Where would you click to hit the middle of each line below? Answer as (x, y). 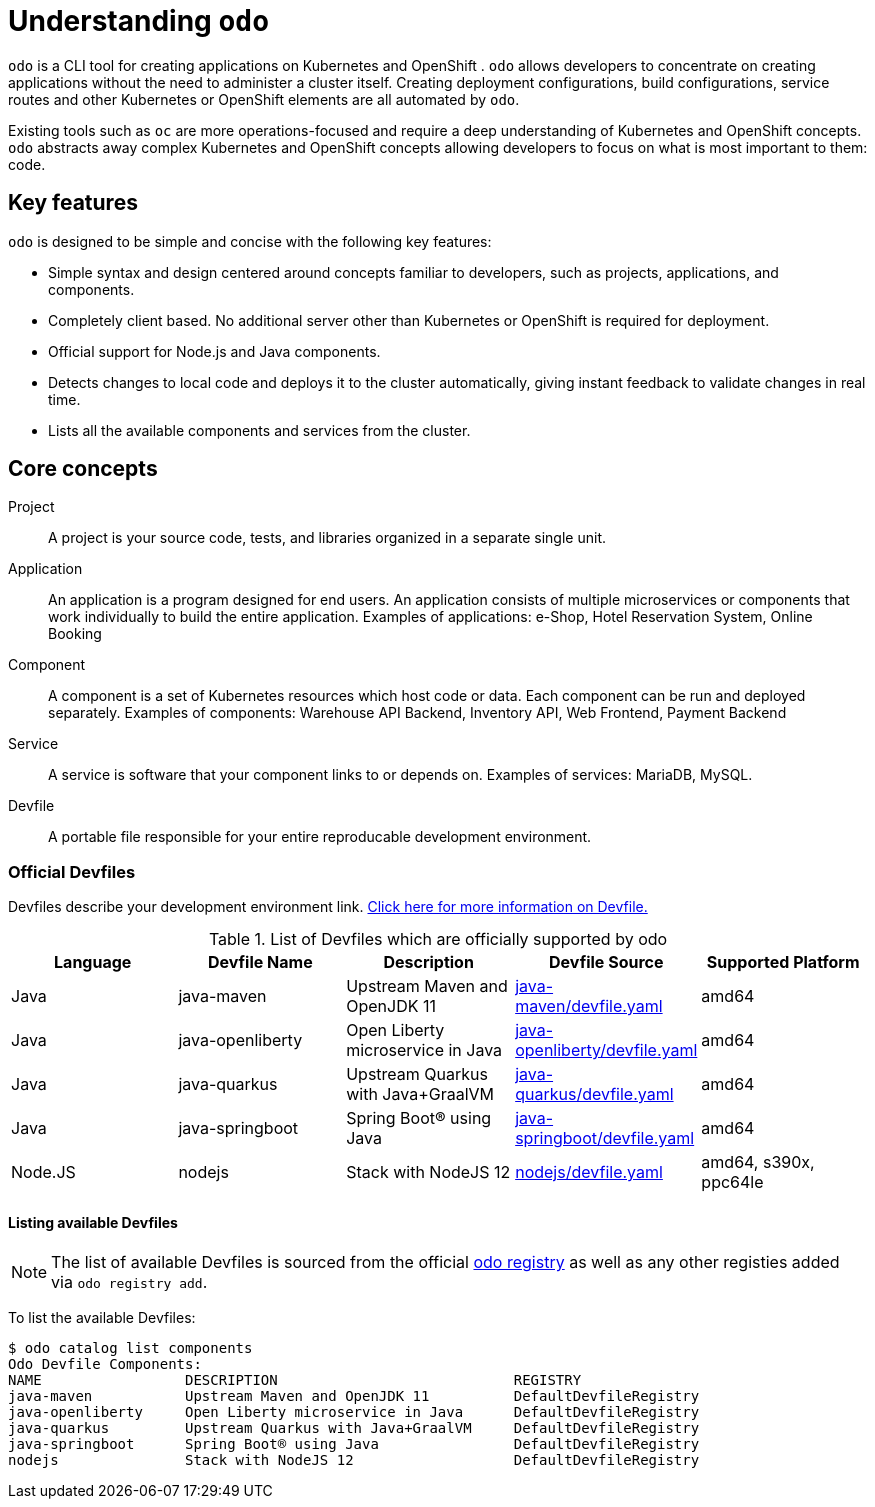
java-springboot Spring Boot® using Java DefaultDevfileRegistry (354, 1444)
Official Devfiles (72, 871)
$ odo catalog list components (130, 1348)
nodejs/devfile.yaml (589, 1172)
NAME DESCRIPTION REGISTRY (295, 1380)
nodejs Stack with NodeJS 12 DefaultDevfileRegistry (354, 1460)
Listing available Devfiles (93, 1222)
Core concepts (83, 469)
